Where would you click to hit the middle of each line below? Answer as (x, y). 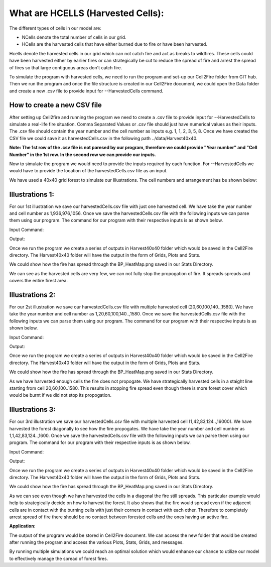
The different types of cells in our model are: (55, 28)
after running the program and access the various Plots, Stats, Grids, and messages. (97, 542)
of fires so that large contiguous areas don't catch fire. (66, 67)
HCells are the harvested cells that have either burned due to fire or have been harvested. (115, 44)
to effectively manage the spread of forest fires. (59, 558)
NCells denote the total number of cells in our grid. (74, 37)
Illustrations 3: (32, 410)
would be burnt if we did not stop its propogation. (60, 395)
